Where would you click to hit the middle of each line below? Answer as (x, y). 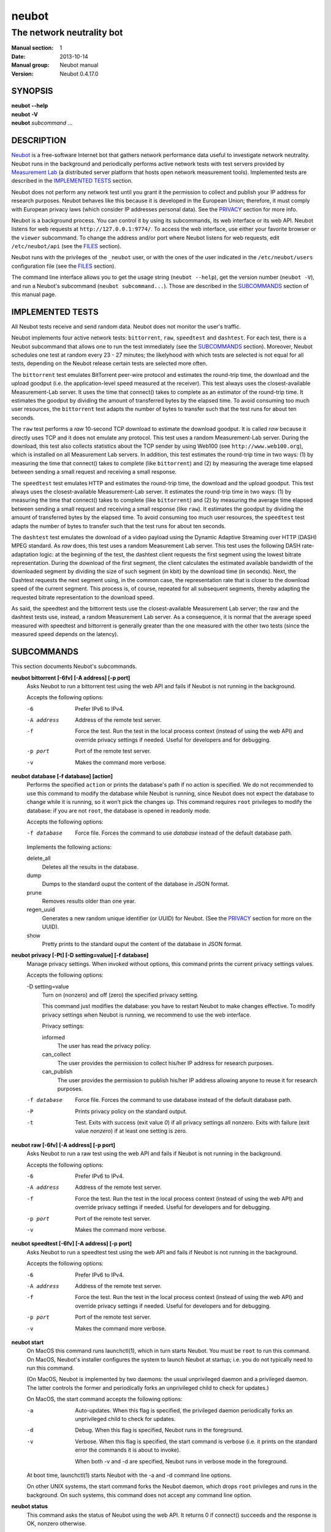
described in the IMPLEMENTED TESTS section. (72, 181)
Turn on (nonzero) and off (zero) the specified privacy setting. (120, 995)
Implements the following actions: (69, 847)
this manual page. (34, 295)
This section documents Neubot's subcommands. (74, 666)
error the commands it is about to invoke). (128, 1450)
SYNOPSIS (32, 91)
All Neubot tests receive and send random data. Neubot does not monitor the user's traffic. (126, 326)
